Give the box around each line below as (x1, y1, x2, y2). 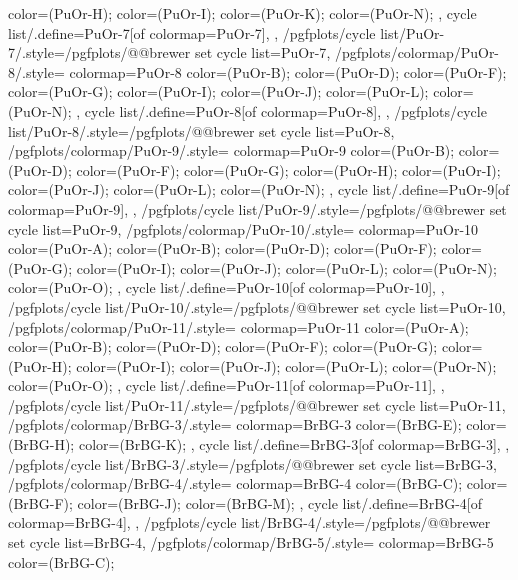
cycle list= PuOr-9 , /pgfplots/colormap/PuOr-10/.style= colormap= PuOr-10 (8, 218, 479, 239)
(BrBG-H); (8, 434, 75, 455)
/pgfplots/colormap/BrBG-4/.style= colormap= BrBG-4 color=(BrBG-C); (8, 473, 463, 494)
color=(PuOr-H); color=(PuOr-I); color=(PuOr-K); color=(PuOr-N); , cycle (8, 3, 477, 23)
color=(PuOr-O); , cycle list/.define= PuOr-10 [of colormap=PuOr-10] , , (8, 277, 445, 298)
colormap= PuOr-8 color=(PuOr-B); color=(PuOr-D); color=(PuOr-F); (69, 61, 507, 82)
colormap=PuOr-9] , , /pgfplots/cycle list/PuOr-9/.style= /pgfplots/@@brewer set (8, 198, 507, 219)
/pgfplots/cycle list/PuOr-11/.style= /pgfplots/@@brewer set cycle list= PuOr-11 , (8, 394, 506, 415)
